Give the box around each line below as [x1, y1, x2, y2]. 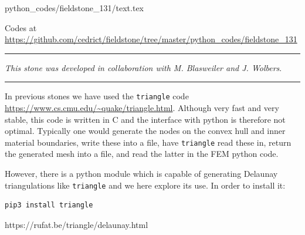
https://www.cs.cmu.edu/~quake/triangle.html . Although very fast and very [5, 102, 279, 114]
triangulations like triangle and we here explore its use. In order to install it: [5, 179, 286, 191]
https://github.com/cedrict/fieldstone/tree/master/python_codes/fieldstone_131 [5, 33, 297, 45]
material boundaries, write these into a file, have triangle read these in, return [5, 136, 292, 148]
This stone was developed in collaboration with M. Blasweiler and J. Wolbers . [5, 61, 282, 73]
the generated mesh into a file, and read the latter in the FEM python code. [5, 147, 279, 160]
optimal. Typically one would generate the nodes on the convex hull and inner [5, 125, 286, 137]
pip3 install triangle [5, 201, 93, 210]
